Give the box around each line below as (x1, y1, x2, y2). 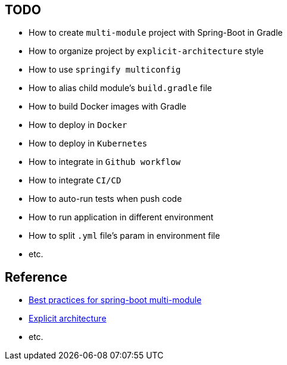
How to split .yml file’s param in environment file (29, 230, 220, 241)
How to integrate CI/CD (29, 175, 121, 186)
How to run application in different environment (29, 212, 214, 223)
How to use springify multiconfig (29, 64, 181, 75)
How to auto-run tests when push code (29, 194, 182, 204)
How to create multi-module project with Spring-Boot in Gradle (29, 27, 283, 38)
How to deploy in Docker (29, 120, 127, 130)
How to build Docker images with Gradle (29, 101, 187, 112)
